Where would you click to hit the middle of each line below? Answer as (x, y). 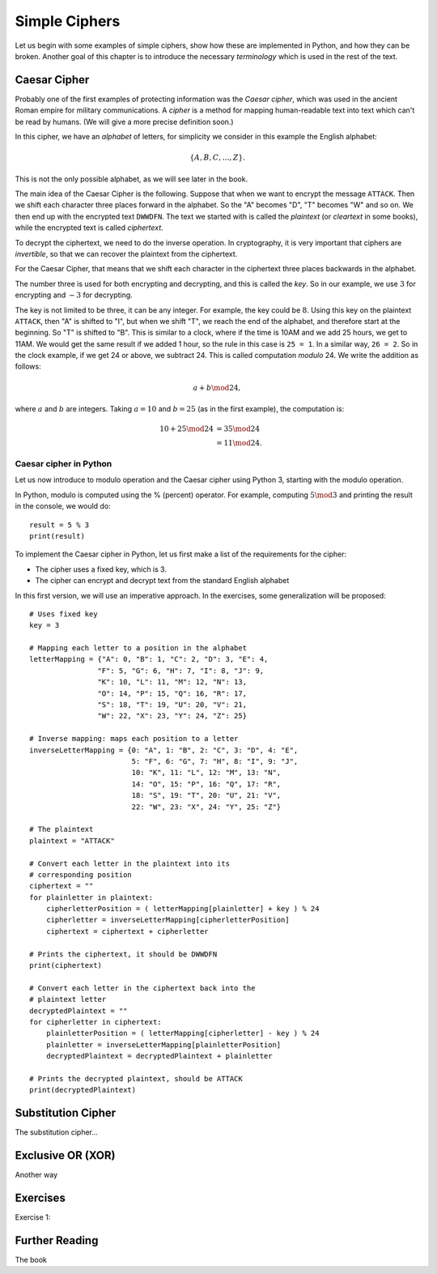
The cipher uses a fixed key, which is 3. (101, 569)
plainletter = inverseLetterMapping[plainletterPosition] (163, 1044)
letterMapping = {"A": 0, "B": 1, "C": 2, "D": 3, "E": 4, (149, 659)
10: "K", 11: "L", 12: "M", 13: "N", (206, 773)
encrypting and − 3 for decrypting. (74, 295)
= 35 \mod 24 (238, 429)
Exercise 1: (33, 1217)
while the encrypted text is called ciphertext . (89, 228)
